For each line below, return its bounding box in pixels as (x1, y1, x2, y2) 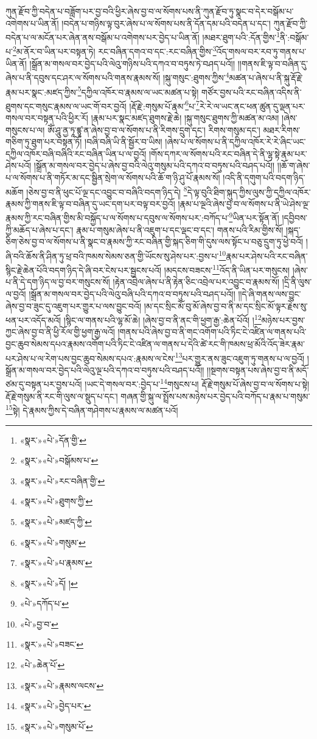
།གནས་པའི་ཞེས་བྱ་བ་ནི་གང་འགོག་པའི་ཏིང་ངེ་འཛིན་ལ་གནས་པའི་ (117, 325, 307, 338)
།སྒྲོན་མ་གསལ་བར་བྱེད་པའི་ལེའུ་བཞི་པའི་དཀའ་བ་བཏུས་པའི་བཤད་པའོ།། (29, 287, 235, 300)
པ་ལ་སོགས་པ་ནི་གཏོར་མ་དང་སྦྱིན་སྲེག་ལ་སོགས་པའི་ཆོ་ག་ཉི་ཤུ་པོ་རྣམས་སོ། (5, 171, 220, 183)
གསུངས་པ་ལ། (5, 123, 45, 136)
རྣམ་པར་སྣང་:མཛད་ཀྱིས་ (5, 85, 78, 98)
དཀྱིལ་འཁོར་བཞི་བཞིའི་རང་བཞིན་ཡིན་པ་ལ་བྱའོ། (5, 147, 147, 160)
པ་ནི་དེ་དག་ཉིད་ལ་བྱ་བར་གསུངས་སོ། (5, 275, 110, 288)
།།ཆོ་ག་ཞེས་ (277, 159, 310, 172)
